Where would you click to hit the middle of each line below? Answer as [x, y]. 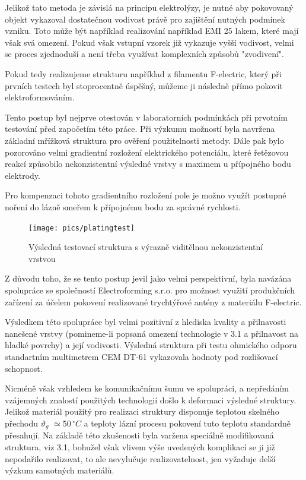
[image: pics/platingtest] [82, 228]
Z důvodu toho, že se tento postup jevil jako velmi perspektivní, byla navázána [148, 278]
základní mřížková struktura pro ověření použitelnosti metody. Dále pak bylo [144, 140]
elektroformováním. [40, 97]
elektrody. [23, 175]
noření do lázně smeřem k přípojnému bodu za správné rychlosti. [123, 206]
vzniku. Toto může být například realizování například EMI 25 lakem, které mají [152, 31]
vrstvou [42, 258]
